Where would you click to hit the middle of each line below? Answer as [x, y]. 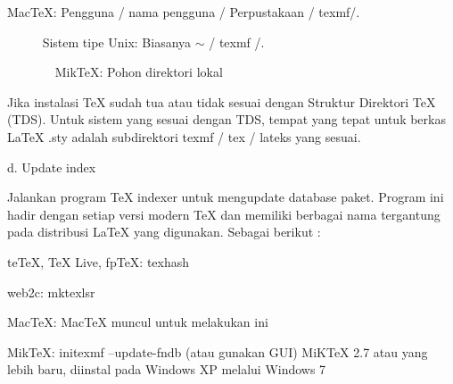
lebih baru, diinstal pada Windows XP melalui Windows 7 [167, 369]
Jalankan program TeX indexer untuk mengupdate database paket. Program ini [226, 197]
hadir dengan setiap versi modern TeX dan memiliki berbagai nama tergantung [224, 214]
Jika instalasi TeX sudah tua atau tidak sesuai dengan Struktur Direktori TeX [222, 101]
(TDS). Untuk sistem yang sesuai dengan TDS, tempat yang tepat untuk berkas [226, 119]
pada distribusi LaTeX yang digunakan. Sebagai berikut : [164, 232]
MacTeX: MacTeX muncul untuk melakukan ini [138, 322]
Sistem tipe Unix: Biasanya [117, 42]
